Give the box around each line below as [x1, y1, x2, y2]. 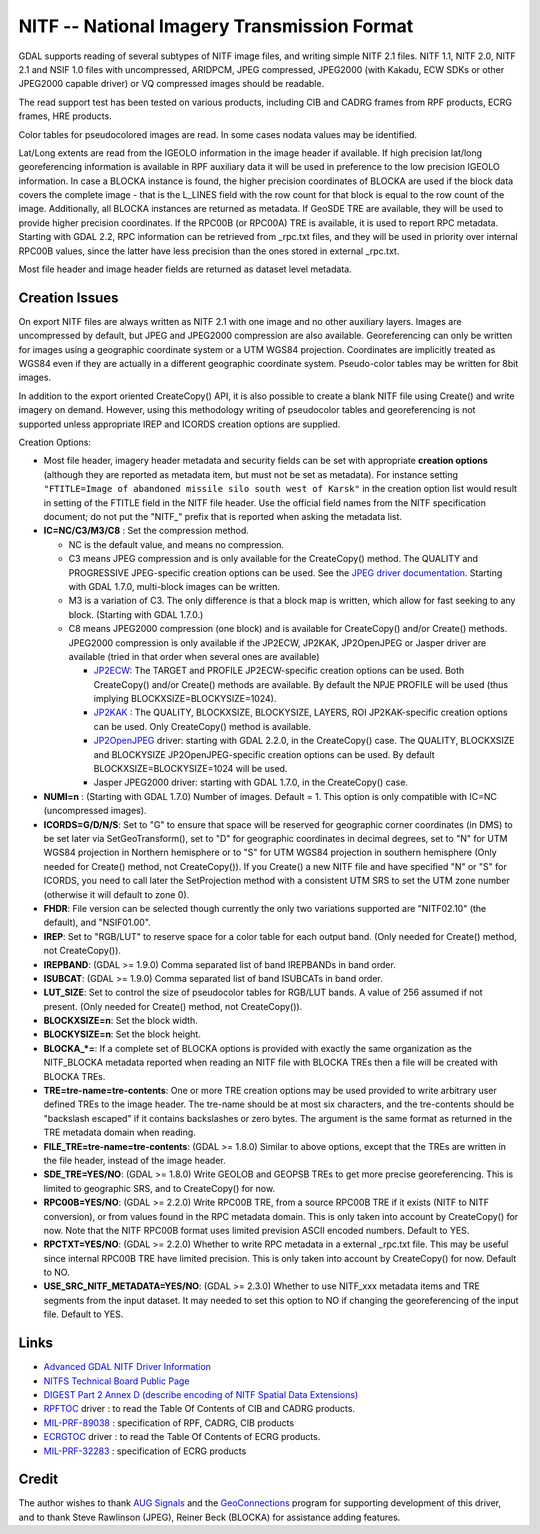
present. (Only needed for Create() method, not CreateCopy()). [43, 1000, 303, 1012]
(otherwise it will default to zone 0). [43, 888, 190, 900]
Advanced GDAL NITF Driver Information [43, 1361, 212, 1373]
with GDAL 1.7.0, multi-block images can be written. [68, 580, 280, 592]
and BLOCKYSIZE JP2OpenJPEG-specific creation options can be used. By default [93, 748, 435, 760]
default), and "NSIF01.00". [43, 916, 152, 929]
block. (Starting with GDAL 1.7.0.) [68, 608, 204, 620]
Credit [18, 1471, 59, 1488]
